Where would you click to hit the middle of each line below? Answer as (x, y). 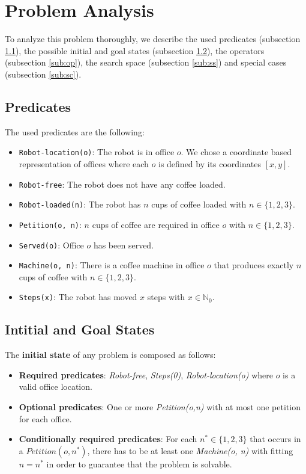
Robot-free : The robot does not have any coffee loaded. (122, 184)
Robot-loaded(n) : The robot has (80, 204)
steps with (166, 297)
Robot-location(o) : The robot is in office (97, 152)
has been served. (124, 245)
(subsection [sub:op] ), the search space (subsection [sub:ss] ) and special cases (146, 62)
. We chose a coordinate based (236, 152)
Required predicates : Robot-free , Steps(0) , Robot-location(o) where (146, 374)
